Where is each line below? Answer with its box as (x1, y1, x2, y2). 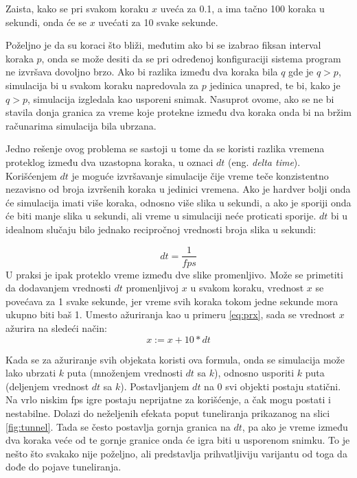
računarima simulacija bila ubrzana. (5, 118, 157, 132)
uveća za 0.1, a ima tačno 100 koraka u (160, 1, 325, 15)
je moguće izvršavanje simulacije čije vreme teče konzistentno (71, 168, 329, 182)
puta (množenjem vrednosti (67, 366, 183, 380)
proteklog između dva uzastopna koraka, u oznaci (5, 154, 214, 169)
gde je (288, 64, 314, 79)
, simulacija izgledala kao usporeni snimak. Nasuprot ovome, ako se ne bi (27, 91, 334, 106)
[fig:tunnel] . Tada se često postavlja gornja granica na (5, 419, 231, 433)
